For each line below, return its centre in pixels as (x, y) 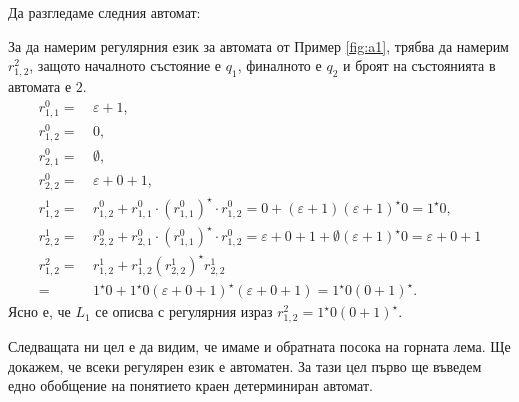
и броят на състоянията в (419, 65)
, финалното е (279, 65)
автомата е (40, 86)
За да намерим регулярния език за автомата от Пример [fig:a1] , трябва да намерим (258, 45)
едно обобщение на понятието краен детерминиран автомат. (190, 385)
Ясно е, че (39, 311)
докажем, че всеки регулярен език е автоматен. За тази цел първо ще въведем (245, 365)
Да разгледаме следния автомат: (104, 12)
